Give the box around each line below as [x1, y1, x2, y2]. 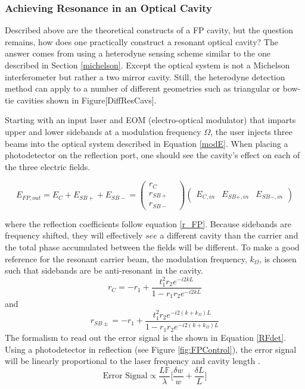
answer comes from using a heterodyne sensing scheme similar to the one [5, 47, 270, 59]
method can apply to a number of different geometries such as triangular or [5, 82, 281, 95]
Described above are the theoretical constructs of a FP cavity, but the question [5, 24, 294, 36]
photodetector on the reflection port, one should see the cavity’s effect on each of [5, 149, 300, 161]
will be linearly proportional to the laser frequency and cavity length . [5, 355, 260, 367]
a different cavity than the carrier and [160, 229, 298, 241]
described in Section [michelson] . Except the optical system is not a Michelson [5, 59, 290, 71]
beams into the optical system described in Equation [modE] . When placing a [5, 137, 288, 149]
